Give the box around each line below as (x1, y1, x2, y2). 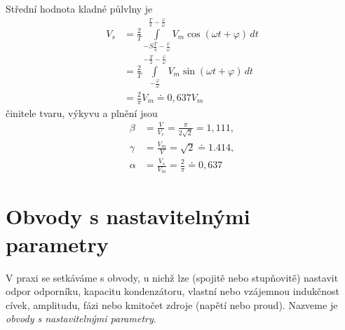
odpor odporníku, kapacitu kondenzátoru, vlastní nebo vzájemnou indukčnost (6, 284, 339, 298)
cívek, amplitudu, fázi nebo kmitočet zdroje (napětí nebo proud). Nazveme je (6, 297, 338, 312)
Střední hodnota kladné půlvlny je (6, 1, 153, 15)
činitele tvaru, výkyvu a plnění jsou (6, 105, 158, 120)
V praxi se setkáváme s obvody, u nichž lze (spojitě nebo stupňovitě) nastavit (6, 270, 339, 284)
